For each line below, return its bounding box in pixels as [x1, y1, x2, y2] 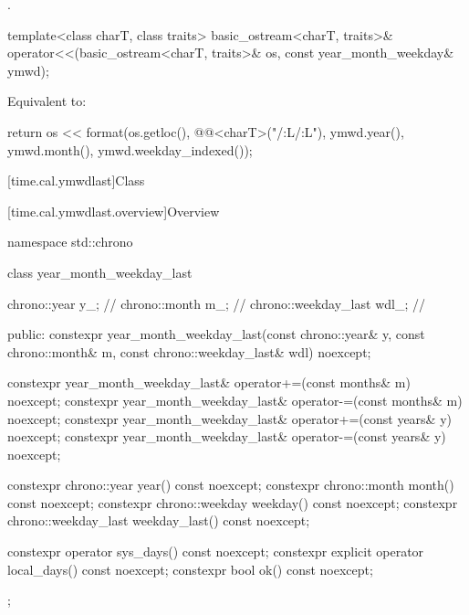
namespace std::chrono [7, 232, 133, 251]
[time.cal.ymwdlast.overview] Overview [7, 201, 220, 220]
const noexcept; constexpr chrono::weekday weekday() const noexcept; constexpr [7, 493, 458, 512]
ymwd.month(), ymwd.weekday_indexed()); [7, 140, 253, 159]
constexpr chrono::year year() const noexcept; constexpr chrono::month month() [7, 475, 454, 494]
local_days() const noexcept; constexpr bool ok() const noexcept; [7, 559, 373, 578]
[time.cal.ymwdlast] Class [7, 171, 145, 190]
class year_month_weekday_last [7, 262, 193, 281]
